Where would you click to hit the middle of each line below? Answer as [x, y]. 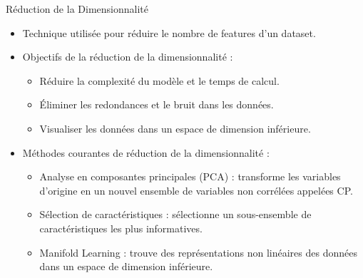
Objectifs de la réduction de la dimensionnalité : [128, 57]
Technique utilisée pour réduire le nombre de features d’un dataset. [169, 32]
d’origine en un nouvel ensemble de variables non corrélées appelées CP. [196, 190]
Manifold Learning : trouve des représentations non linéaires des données [198, 252]
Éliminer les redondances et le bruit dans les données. [157, 104]
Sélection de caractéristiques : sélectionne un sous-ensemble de [175, 214]
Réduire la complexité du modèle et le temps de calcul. [159, 80]
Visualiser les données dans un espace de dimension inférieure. [175, 128]
